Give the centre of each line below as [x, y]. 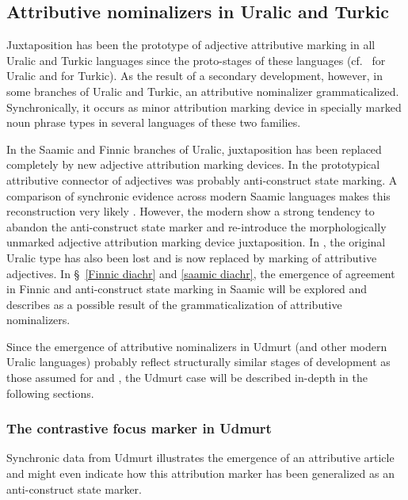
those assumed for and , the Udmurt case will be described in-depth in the [187, 378]
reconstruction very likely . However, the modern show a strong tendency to [191, 211]
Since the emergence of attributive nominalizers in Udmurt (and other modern [197, 346]
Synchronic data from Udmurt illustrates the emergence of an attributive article [200, 458]
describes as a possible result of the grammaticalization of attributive [174, 304]
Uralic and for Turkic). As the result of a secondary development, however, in [194, 76]
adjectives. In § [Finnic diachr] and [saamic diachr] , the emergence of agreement [201, 273]
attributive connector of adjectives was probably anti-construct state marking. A [202, 179]
